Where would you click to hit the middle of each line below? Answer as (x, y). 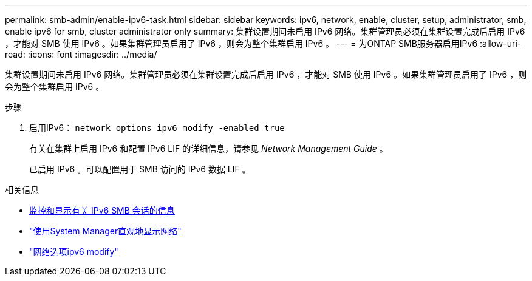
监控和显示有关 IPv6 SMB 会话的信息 (102, 210)
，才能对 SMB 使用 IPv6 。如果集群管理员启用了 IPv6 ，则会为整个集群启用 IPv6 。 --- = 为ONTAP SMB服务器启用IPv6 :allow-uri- (263, 43)
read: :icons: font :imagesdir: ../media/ (81, 54)
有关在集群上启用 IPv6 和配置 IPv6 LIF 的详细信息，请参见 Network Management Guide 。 (209, 148)
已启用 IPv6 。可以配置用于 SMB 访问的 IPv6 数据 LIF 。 (140, 169)
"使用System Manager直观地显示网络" (105, 231)
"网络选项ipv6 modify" (74, 252)
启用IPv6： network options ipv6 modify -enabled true (157, 128)
